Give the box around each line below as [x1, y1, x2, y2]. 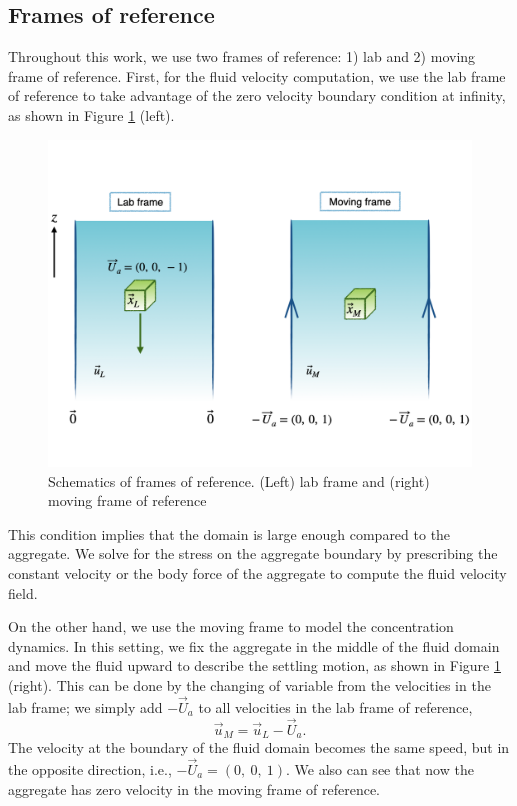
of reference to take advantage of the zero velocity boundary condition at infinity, [8, 85, 506, 106]
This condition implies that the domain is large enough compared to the [8, 523, 451, 544]
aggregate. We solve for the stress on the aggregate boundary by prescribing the [8, 543, 498, 564]
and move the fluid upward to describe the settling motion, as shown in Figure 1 [8, 655, 501, 676]
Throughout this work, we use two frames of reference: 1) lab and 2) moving [8, 46, 476, 67]
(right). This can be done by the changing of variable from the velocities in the [8, 675, 491, 696]
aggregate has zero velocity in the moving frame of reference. [8, 778, 381, 799]
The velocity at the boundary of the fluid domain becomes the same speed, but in [8, 737, 510, 758]
